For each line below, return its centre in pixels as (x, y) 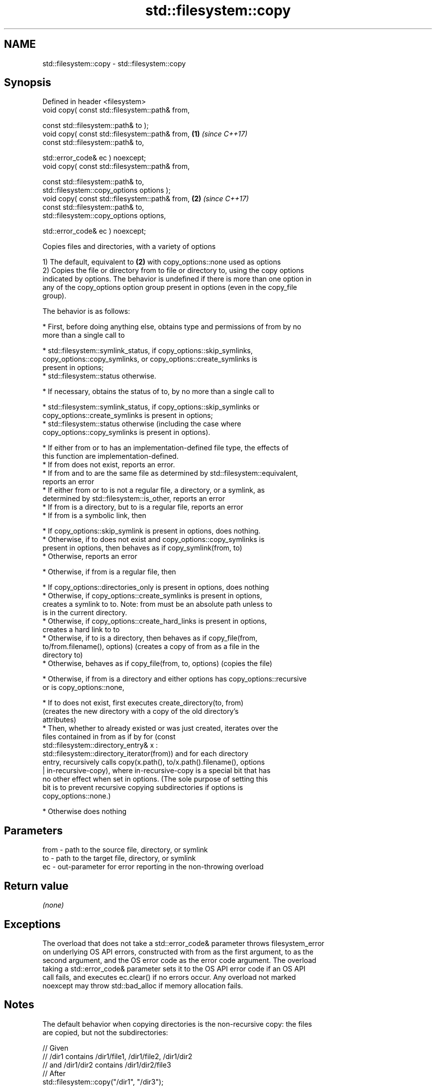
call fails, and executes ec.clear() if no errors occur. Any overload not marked (169, 977)
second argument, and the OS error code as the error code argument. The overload (179, 960)
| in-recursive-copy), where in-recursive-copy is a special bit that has (157, 771)
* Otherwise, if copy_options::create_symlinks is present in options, (152, 596)
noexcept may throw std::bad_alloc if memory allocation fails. (143, 985)
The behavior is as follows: (86, 311)
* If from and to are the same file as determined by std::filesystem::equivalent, (170, 473)
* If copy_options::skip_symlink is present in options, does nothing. (152, 531)
